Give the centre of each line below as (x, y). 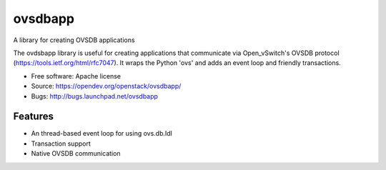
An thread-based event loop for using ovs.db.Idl (102, 134)
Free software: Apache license (76, 76)
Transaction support (61, 144)
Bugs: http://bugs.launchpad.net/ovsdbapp (95, 96)
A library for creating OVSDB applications (74, 40)
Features (33, 117)
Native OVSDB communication (76, 154)
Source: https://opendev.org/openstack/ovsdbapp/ (106, 86)
